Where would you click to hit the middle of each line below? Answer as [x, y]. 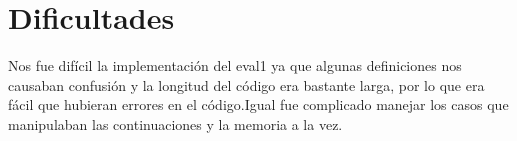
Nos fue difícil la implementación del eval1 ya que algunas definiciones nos [235, 65]
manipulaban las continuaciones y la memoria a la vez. [175, 123]
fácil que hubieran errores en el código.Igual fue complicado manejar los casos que [258, 104]
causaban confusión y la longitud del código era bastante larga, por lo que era [246, 84]
